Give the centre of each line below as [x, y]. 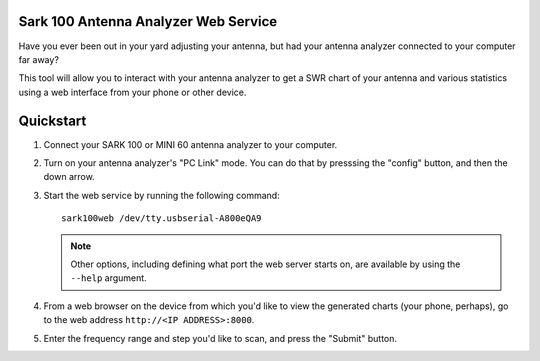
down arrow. [69, 177]
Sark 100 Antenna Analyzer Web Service [148, 21]
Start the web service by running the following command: [161, 195]
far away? [39, 59]
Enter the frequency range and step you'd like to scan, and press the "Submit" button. [220, 338]
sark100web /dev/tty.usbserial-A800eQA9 [161, 218]
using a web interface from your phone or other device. [132, 92]
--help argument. [108, 278]
